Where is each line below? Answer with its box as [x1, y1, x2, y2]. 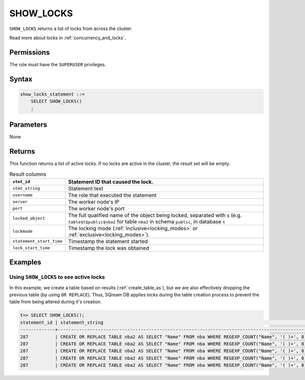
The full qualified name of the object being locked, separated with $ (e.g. [68, 211, 242, 219]
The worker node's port [68, 205, 125, 212]
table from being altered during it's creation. [9, 298, 102, 305]
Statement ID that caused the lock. [68, 178, 154, 185]
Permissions [9, 48, 50, 57]
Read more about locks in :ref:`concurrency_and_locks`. [9, 35, 126, 41]
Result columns [9, 171, 47, 178]
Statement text [68, 185, 104, 192]
